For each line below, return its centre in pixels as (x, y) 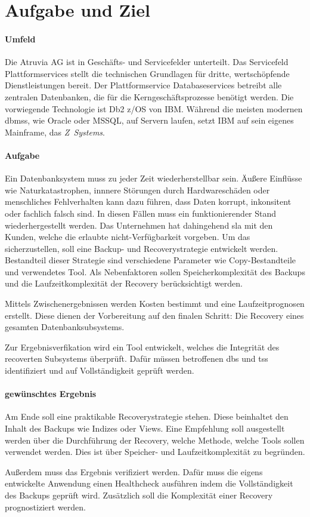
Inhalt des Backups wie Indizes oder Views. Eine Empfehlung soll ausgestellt (145, 428)
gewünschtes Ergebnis (51, 394)
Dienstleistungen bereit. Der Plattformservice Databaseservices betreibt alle (143, 85)
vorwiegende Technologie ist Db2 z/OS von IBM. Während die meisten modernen (154, 108)
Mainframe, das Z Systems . (55, 132)
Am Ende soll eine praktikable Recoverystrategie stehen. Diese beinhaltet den (147, 416)
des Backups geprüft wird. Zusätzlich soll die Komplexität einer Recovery (139, 495)
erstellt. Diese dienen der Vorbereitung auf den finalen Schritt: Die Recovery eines (154, 315)
